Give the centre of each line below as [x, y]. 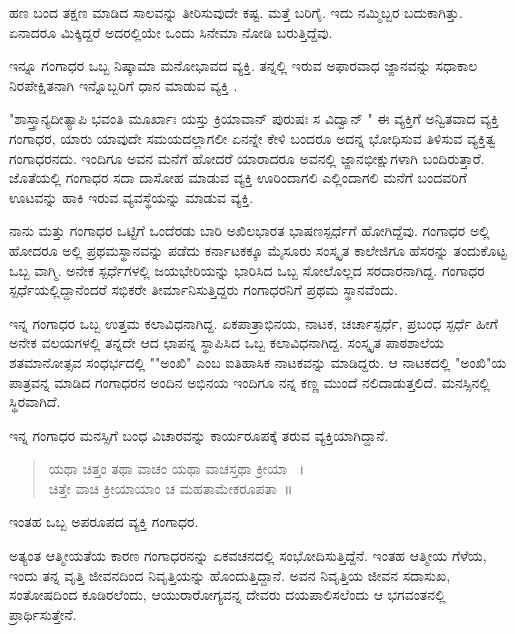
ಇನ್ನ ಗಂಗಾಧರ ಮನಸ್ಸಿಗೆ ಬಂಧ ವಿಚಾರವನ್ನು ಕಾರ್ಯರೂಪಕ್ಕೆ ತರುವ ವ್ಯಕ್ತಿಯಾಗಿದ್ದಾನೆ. [199, 434]
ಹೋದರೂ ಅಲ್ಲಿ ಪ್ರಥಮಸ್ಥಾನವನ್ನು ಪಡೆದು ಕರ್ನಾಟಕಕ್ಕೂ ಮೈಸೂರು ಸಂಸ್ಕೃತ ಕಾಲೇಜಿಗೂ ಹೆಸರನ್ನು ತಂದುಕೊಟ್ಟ [258, 249]
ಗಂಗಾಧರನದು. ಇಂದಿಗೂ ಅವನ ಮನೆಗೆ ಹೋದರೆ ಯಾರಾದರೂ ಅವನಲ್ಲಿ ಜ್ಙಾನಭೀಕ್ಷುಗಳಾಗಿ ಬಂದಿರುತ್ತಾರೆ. [247, 157]
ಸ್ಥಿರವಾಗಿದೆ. [35, 401]
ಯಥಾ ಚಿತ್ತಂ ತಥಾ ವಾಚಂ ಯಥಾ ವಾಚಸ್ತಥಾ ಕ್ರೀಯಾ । [176, 468]
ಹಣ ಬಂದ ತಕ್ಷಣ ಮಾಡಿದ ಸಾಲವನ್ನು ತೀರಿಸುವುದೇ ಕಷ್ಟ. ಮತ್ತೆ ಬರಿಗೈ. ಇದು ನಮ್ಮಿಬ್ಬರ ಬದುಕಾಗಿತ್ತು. [236, 12]
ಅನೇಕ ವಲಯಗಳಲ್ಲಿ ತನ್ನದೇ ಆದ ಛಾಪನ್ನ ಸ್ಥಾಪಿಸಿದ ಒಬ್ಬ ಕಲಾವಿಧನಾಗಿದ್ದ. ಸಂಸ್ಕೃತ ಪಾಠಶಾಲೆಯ [226, 342]
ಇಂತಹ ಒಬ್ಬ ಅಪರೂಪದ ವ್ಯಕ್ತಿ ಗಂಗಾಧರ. [104, 521]
